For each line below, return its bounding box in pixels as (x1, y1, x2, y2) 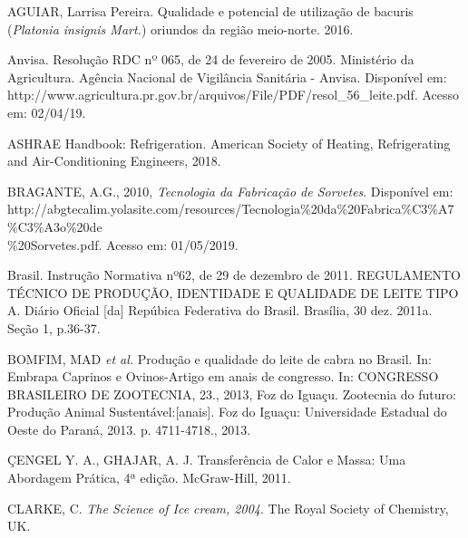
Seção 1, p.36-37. (7, 318, 101, 337)
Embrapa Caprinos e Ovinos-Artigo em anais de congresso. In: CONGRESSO (7, 367, 439, 386)
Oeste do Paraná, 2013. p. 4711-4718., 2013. (7, 419, 251, 438)
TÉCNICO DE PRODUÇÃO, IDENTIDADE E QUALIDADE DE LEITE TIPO (7, 283, 459, 302)
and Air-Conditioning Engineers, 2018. (7, 151, 221, 170)
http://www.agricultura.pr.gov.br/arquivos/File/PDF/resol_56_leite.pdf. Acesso (7, 85, 460, 104)
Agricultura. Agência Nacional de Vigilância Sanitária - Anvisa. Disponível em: (7, 67, 447, 86)
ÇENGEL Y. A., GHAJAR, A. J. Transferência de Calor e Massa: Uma (7, 450, 406, 469)
